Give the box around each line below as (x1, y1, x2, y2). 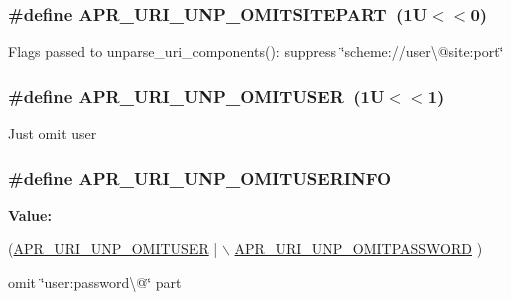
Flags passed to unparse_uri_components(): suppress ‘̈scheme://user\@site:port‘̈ (8, 41, 504, 62)
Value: (8, 204, 52, 225)
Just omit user (8, 123, 97, 144)
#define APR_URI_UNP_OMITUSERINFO (8, 165, 392, 190)
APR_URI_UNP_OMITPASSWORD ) (234, 238, 483, 259)
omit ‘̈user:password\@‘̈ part (8, 272, 182, 293)
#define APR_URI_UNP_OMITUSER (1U (8, 83, 385, 108)
